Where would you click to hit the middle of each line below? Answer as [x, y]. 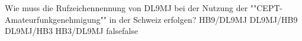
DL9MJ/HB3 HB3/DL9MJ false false [71, 31]
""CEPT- [266, 8]
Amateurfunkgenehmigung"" [56, 19]
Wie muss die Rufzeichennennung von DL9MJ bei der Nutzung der [126, 8]
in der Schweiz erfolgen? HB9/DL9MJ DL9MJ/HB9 [203, 19]
